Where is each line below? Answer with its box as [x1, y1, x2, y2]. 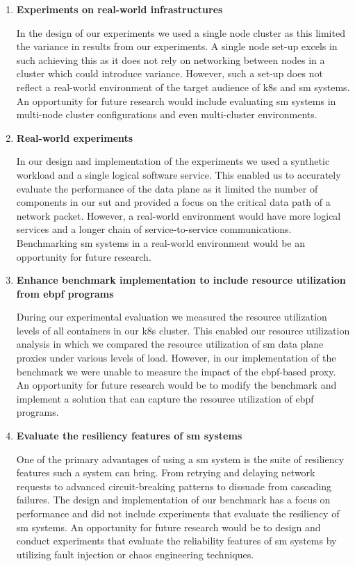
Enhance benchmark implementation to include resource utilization [16, 273, 346, 287]
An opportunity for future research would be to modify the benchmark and [16, 378, 337, 392]
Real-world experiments [16, 130, 133, 145]
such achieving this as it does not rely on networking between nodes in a [16, 52, 325, 67]
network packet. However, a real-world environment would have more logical [16, 208, 341, 223]
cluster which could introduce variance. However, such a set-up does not [16, 66, 323, 81]
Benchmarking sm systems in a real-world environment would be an [16, 235, 305, 250]
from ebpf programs [16, 286, 114, 300]
